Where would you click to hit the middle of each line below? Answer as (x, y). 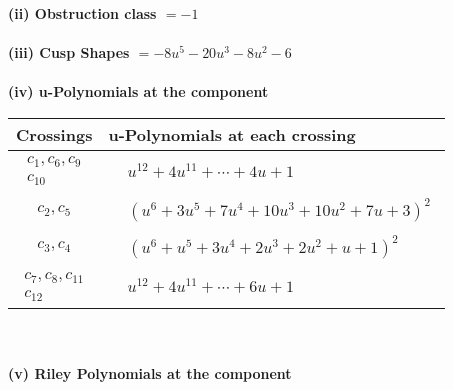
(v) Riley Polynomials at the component (150, 373)
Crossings (54, 134)
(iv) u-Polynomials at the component (138, 91)
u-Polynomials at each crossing (232, 134)
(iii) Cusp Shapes (69, 52)
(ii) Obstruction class (82, 13)
